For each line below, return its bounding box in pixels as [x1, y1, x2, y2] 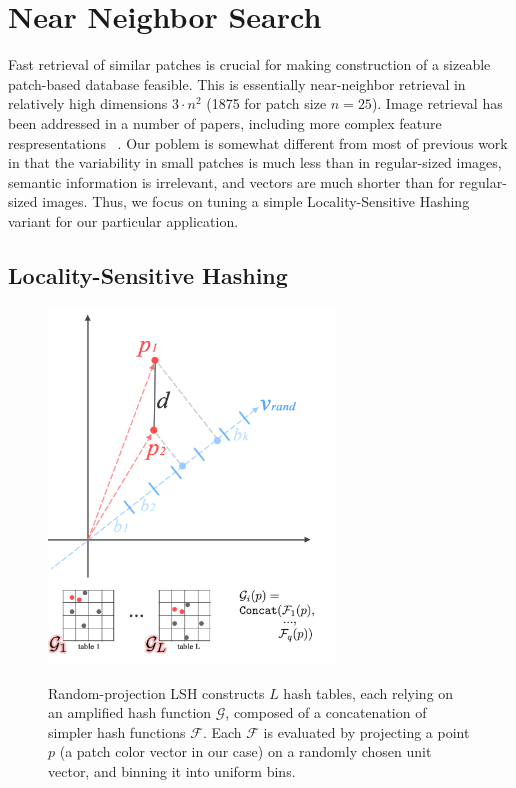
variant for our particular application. [8, 210, 239, 231]
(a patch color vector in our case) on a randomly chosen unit [59, 741, 432, 762]
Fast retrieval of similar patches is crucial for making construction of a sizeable [8, 54, 491, 75]
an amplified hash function [48, 702, 212, 723]
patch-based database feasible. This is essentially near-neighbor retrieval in [8, 73, 466, 94]
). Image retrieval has [371, 93, 503, 114]
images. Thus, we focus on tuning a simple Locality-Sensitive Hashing [42, 191, 470, 212]
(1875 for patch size [206, 93, 327, 114]
